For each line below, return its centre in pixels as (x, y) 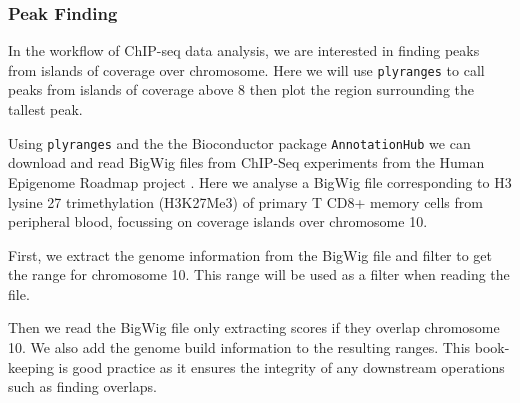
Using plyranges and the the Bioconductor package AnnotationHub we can (239, 142)
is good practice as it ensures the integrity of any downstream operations (281, 366)
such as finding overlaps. (82, 386)
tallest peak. (45, 109)
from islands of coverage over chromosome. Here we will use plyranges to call (246, 69)
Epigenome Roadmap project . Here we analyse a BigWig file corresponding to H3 (260, 181)
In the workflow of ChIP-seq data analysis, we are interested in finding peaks (244, 50)
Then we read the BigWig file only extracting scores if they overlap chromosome (254, 327)
